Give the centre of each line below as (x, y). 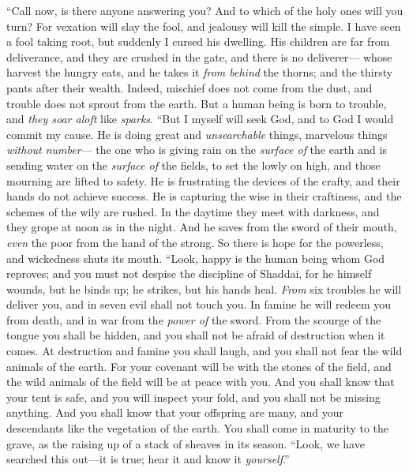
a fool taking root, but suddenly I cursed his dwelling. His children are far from (198, 41)
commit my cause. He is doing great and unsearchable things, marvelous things (197, 134)
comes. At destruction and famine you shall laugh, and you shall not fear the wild (204, 351)
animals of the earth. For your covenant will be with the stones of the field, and (199, 366)
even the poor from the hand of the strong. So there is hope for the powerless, (195, 242)
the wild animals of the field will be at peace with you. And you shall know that (201, 382)
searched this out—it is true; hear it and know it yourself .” (148, 459)
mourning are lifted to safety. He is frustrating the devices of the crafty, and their (203, 180)
